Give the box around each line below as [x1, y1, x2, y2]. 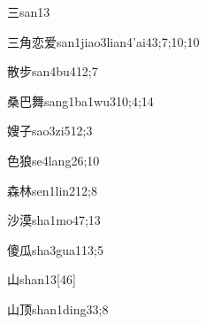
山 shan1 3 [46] [7, 270, 76, 289]
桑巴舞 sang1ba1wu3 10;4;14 [7, 91, 154, 110]
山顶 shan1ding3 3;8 [7, 299, 109, 318]
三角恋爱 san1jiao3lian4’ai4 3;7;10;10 [7, 32, 200, 50]
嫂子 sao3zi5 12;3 [7, 121, 93, 140]
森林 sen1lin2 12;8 [7, 181, 97, 199]
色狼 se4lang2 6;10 [7, 150, 100, 169]
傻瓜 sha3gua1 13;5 [7, 240, 103, 258]
